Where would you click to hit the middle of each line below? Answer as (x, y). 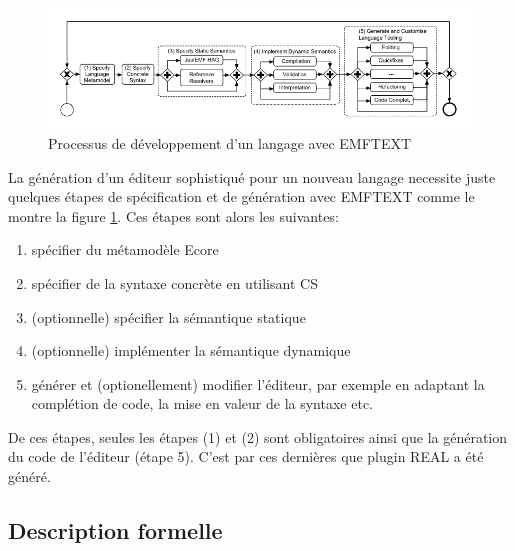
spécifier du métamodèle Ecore (125, 249)
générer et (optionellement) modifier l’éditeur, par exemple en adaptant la (258, 383)
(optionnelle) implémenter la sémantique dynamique (191, 350)
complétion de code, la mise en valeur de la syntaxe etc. (202, 403)
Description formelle (115, 530)
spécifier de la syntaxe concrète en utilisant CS (174, 282)
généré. (29, 476)
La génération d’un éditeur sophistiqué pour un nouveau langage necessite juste (252, 176)
